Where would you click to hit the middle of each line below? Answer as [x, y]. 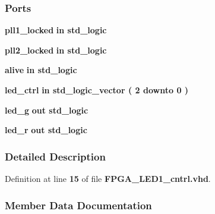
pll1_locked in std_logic [56, 30]
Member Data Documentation [78, 205]
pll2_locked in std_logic [56, 50]
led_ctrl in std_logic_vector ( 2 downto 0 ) [97, 90]
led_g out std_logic [47, 110]
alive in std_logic [41, 70]
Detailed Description [55, 156]
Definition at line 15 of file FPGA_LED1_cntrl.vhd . [108, 178]
